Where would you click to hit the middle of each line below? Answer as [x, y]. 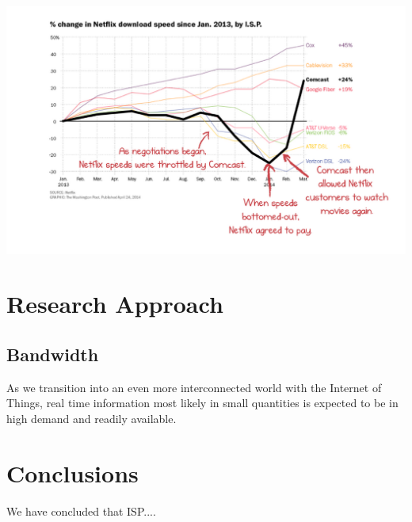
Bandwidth [53, 354]
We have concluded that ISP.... [81, 511]
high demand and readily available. [92, 418]
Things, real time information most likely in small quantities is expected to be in [202, 403]
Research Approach [115, 304]
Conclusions [72, 472]
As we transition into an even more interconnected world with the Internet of [194, 387]
